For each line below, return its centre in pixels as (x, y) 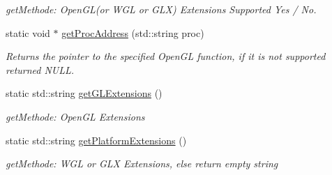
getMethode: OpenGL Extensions (75, 116)
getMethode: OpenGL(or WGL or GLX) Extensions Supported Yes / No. (161, 9)
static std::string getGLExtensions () (84, 93)
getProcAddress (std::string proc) (133, 32)
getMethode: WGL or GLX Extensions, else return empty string (142, 163)
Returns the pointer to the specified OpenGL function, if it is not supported (166, 56)
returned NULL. (40, 69)
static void (28, 32)
